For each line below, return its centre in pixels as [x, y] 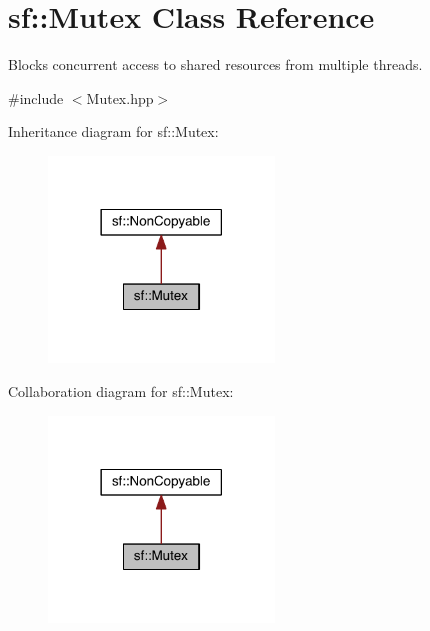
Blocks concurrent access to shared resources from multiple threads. [215, 64]
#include [36, 97]
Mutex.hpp [120, 97]
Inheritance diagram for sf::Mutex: [113, 131]
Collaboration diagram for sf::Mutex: [121, 391]
